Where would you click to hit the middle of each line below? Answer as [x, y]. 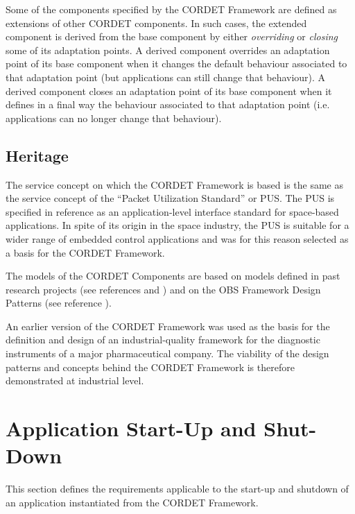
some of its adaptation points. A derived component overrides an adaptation [168, 50]
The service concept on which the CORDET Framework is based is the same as [174, 184]
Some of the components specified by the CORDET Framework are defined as [171, 9]
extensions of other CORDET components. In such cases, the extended [156, 23]
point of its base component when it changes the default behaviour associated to [176, 63]
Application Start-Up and [131, 428]
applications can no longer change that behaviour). [114, 118]
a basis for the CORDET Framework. [85, 252]
